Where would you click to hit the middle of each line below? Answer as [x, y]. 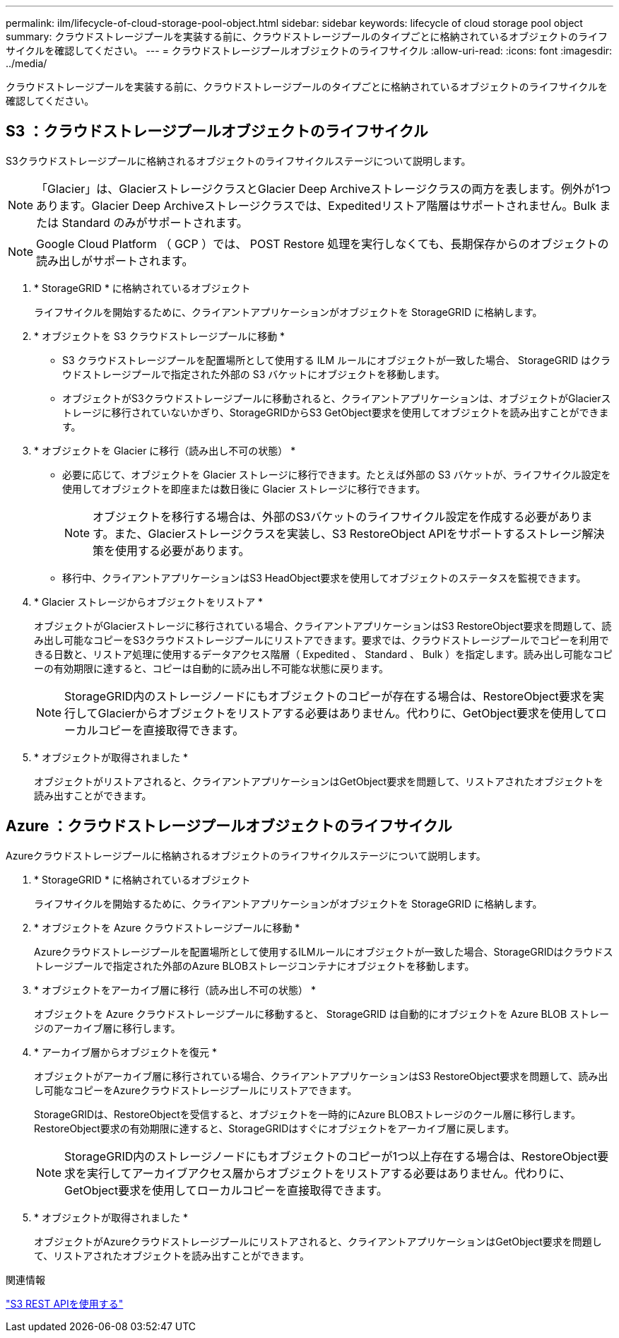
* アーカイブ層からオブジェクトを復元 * [126, 1052]
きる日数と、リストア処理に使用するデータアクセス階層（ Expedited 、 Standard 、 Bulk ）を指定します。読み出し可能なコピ [323, 654]
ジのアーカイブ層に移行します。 [107, 1028]
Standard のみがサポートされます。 [155, 222]
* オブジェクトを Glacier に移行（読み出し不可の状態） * [165, 450]
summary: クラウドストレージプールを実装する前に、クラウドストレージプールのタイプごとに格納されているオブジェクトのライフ [307, 36]
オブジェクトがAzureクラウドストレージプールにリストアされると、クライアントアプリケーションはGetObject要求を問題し [318, 1241]
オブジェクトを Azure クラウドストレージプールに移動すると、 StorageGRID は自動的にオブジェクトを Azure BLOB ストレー [322, 1014]
